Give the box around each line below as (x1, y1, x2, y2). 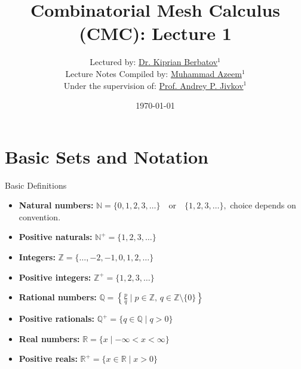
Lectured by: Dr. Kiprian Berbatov (90, 56, 218, 68)
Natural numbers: (19, 199, 94, 211)
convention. (19, 210, 61, 223)
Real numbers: (19, 332, 80, 345)
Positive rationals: (19, 312, 95, 325)
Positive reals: (19, 352, 78, 365)
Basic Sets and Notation (5, 144, 208, 168)
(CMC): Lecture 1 (79, 21, 232, 45)
